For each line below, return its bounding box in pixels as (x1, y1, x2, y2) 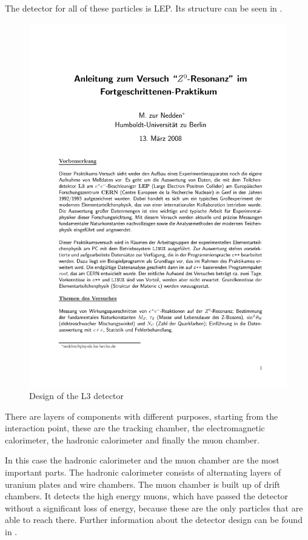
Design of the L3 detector (29, 389, 124, 402)
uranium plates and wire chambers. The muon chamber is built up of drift (5, 477, 281, 490)
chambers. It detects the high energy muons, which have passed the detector (5, 490, 289, 502)
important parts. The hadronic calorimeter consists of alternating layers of (5, 466, 281, 479)
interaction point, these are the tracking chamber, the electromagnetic (5, 422, 265, 434)
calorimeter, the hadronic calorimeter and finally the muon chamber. (5, 433, 259, 446)
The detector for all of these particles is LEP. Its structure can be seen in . (5, 2, 283, 14)
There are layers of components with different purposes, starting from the (5, 409, 278, 422)
